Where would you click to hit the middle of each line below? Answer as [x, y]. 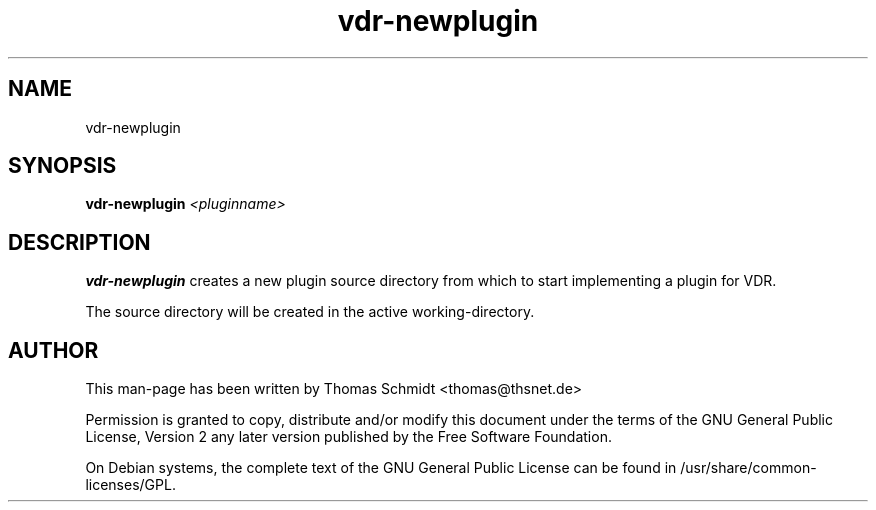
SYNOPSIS [62, 166]
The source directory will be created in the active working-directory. [310, 312]
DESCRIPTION [79, 242]
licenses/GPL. [130, 485]
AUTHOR [53, 350]
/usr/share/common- [748, 468]
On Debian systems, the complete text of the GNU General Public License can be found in [381, 468]
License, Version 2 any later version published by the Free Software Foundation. [348, 437]
